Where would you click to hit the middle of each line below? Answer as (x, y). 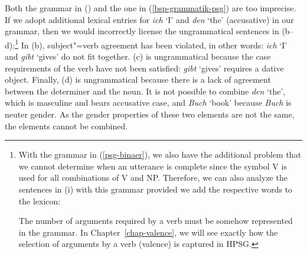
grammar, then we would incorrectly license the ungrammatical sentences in (142, 31)
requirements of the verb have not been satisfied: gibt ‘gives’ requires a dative (144, 68)
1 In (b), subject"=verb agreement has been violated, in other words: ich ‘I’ (151, 44)
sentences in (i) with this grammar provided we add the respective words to (156, 189)
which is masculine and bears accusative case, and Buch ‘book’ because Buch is (148, 102)
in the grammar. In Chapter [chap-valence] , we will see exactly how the (148, 232)
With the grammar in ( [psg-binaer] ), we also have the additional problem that (160, 154)
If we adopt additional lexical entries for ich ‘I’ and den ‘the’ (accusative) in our (149, 19)
